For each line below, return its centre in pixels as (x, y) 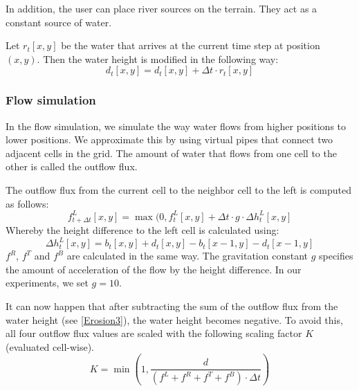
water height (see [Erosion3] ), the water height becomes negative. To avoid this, (174, 319)
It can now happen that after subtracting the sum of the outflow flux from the (172, 306)
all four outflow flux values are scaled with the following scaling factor (154, 333)
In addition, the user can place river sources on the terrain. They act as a (162, 8)
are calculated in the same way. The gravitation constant (187, 256)
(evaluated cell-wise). (50, 346)
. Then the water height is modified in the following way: (158, 58)
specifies (336, 256)
